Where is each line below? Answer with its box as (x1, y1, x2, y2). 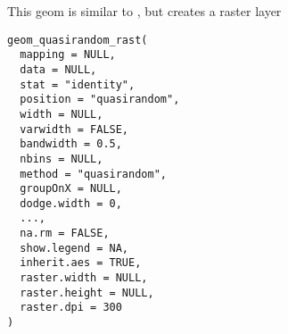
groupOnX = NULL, (20, 182, 122, 196)
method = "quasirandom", (20, 167, 167, 180)
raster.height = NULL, (20, 286, 154, 299)
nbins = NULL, (20, 152, 103, 165)
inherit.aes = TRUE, (20, 256, 142, 270)
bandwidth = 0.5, (20, 138, 122, 151)
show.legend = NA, (20, 241, 129, 255)
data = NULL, (20, 63, 97, 76)
